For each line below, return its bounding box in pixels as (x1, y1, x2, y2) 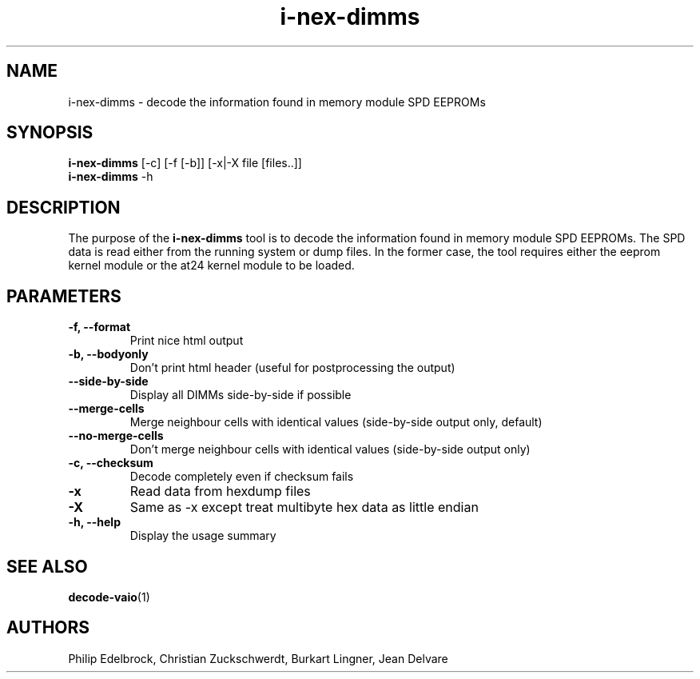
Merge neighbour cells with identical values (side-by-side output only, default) (129, 415, 543, 429)
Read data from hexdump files (129, 483, 311, 500)
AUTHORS (6, 617, 90, 638)
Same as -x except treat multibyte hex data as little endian (129, 499, 479, 516)
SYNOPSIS (6, 122, 93, 143)
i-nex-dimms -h (68, 170, 153, 184)
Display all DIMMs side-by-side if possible (129, 388, 352, 402)
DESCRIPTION (6, 197, 121, 218)
